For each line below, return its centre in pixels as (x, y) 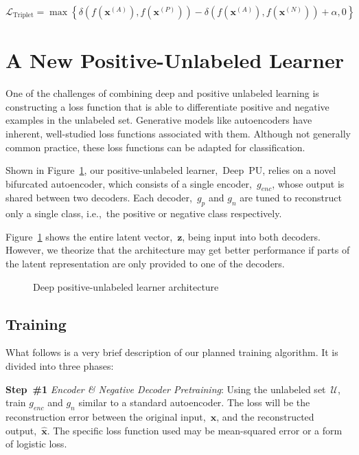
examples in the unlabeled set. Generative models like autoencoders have (159, 120)
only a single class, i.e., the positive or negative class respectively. (144, 213)
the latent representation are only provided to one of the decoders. (145, 264)
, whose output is (308, 183)
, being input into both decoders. (251, 236)
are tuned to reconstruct (291, 198)
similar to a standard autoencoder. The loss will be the (194, 402)
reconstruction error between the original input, (106, 417)
